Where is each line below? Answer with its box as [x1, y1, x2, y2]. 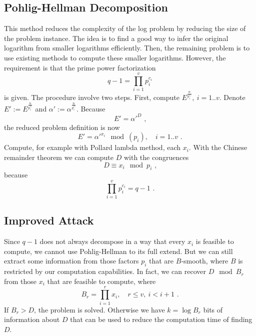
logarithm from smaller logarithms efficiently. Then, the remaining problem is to [4, 42, 250, 53]
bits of [203, 304, 223, 314]
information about [4, 314, 60, 324]
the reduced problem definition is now [4, 121, 120, 132]
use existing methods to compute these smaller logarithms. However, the [4, 52, 226, 62]
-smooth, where [181, 255, 228, 266]
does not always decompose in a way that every [39, 236, 185, 246]
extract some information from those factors [4, 255, 139, 266]
